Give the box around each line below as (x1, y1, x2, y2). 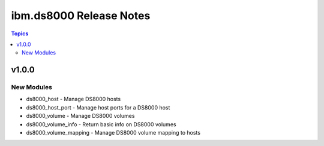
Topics (11, 30, 29, 37)
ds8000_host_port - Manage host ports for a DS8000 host (26, 104, 170, 111)
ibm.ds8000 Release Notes (11, 9, 151, 22)
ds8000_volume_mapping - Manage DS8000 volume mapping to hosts (26, 129, 201, 136)
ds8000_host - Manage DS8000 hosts (26, 96, 121, 103)
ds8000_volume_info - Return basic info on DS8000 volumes (26, 120, 176, 128)
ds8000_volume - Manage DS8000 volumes (26, 112, 135, 120)
